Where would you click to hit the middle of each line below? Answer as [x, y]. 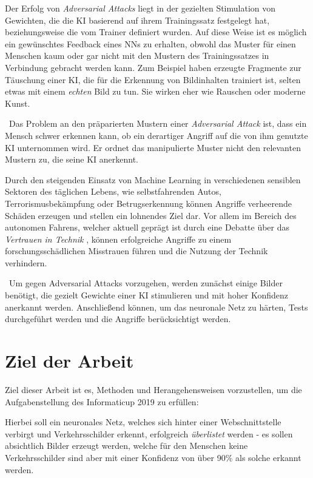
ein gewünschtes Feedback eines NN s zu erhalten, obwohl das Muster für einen [150, 43]
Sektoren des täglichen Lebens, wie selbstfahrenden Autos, [113, 191]
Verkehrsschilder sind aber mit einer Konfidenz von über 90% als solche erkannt [153, 457]
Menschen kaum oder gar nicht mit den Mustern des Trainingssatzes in [137, 56]
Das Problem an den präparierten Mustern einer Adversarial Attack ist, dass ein [158, 123]
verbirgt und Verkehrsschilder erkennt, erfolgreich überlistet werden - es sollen [149, 433]
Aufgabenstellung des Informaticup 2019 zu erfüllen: [102, 401]
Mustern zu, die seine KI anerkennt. [72, 159]
